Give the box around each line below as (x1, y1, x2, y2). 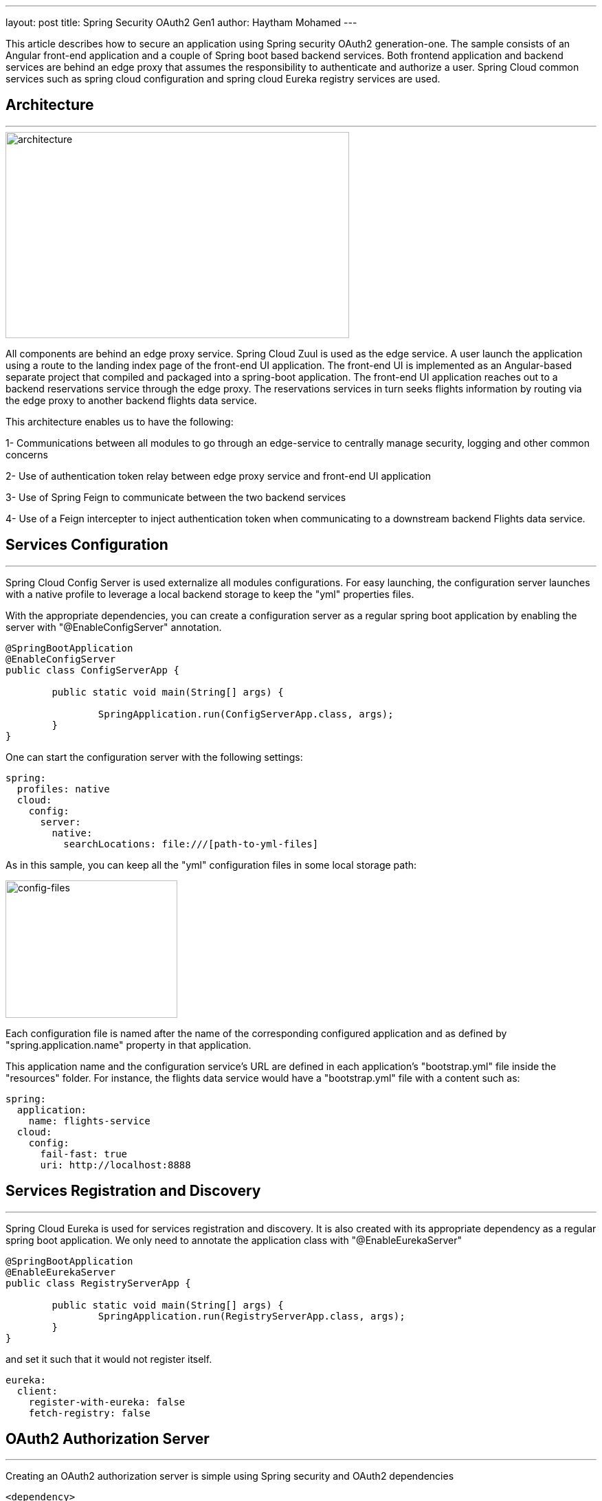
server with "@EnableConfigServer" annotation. (5, 621, 222, 633)
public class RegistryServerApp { (5, 1277, 191, 1289)
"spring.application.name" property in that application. (5, 1038, 252, 1051)
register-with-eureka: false (28, 1396, 186, 1408)
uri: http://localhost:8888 (40, 1159, 191, 1170)
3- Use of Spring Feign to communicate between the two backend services (5, 491, 346, 503)
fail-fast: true (40, 1148, 128, 1159)
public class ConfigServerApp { (5, 664, 179, 676)
